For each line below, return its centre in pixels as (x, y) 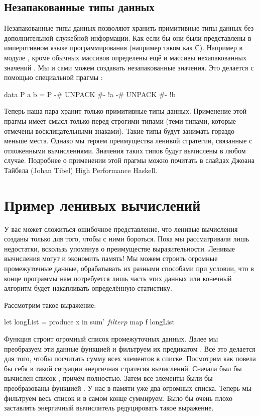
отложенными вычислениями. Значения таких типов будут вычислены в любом (125, 150)
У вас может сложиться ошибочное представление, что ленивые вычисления (121, 229)
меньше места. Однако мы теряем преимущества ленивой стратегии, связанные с (128, 141)
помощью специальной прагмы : (53, 77)
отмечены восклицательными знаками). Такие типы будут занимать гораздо (119, 131)
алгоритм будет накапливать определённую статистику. (88, 288)
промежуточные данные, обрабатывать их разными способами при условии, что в (129, 268)
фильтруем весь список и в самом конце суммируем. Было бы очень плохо (118, 398)
